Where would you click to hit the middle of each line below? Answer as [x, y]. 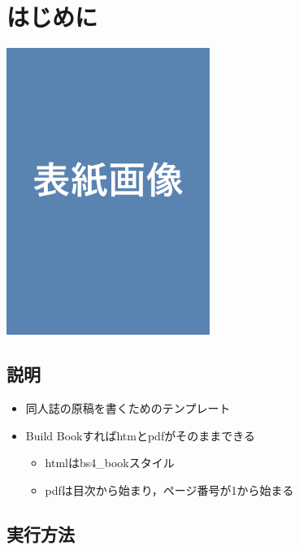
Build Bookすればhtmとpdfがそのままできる [140, 435]
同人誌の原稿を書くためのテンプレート [128, 408]
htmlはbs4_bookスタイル [110, 463]
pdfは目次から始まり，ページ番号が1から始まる [169, 489]
